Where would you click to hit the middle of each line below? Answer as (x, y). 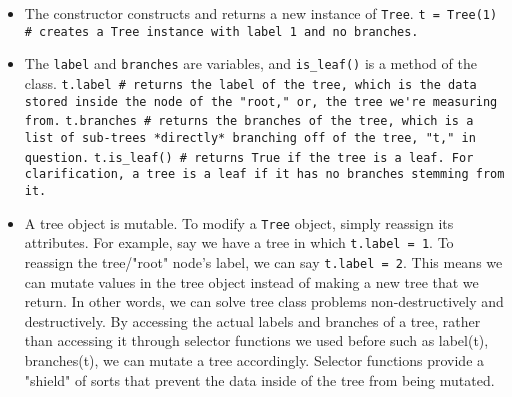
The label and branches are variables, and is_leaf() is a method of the (250, 63)
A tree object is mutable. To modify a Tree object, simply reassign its (239, 222)
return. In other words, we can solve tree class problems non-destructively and (264, 301)
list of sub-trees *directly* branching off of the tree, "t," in (250, 137)
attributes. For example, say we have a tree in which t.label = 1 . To (239, 242)
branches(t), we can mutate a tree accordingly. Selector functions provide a (254, 359)
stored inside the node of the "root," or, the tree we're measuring (261, 101)
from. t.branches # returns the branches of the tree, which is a (249, 121)
